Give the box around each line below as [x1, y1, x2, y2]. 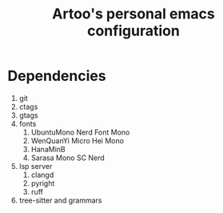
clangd [30, 170, 54, 179]
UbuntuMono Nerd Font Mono [30, 127, 130, 137]
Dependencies [7, 67, 106, 85]
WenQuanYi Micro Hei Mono [30, 135, 125, 145]
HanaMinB [30, 144, 66, 154]
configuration [86, 22, 181, 40]
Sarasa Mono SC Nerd [30, 153, 105, 163]
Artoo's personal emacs [52, 5, 215, 23]
